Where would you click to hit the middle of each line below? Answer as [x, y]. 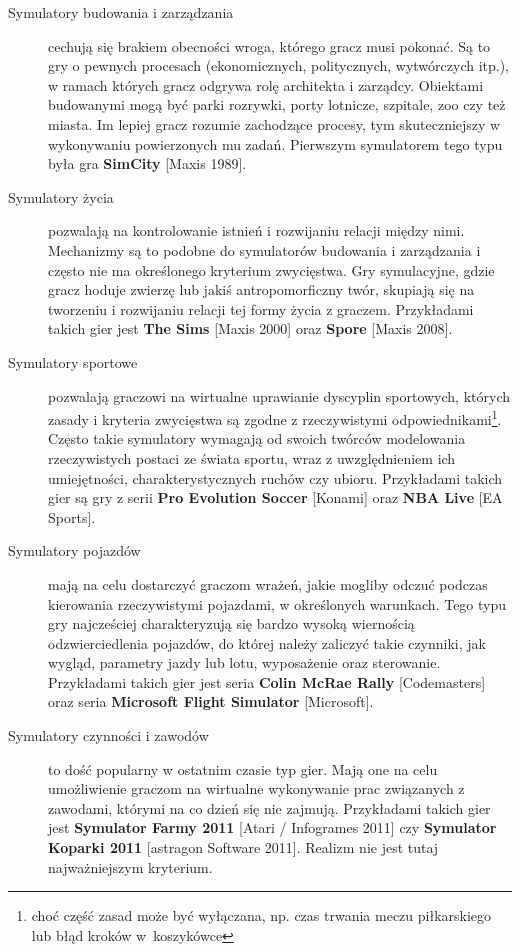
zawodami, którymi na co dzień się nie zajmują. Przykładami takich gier [269, 807]
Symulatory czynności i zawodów [108, 735]
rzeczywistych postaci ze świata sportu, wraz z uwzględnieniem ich [252, 457]
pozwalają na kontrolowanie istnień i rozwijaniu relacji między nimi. [256, 230]
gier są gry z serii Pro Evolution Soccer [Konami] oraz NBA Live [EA [275, 497]
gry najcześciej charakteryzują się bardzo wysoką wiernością [231, 623]
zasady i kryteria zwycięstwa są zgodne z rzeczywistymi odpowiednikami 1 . [275, 417]
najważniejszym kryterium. [130, 866]
